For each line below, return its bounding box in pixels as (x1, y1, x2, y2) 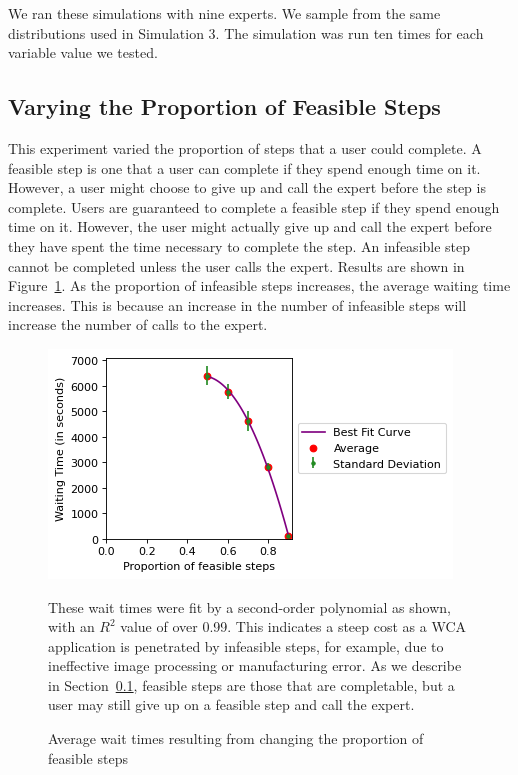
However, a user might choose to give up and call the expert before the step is (8, 177, 486, 198)
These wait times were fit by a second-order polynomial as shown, (48, 596, 451, 617)
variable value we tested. (8, 42, 158, 63)
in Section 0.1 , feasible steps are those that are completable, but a (48, 674, 455, 695)
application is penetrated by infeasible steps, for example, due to (48, 635, 444, 656)
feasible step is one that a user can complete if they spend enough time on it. (8, 157, 481, 178)
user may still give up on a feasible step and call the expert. (48, 694, 415, 715)
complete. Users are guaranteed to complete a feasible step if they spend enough (8, 196, 500, 217)
